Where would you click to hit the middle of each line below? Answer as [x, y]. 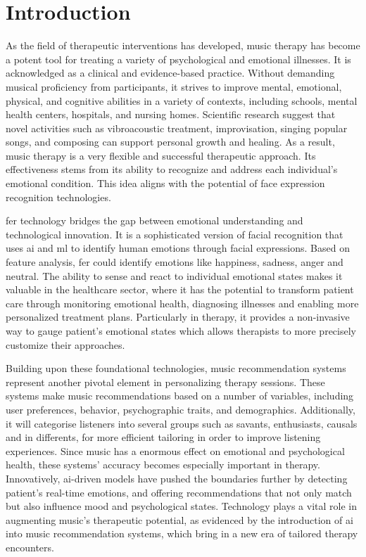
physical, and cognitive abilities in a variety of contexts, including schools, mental [182, 100]
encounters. [30, 547]
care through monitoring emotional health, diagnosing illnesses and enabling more [182, 303]
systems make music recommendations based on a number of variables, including [180, 396]
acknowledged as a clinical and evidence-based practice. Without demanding [170, 73]
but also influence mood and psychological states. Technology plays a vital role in [181, 506]
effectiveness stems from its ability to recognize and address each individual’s [172, 169]
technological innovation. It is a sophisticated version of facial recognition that [175, 234]
